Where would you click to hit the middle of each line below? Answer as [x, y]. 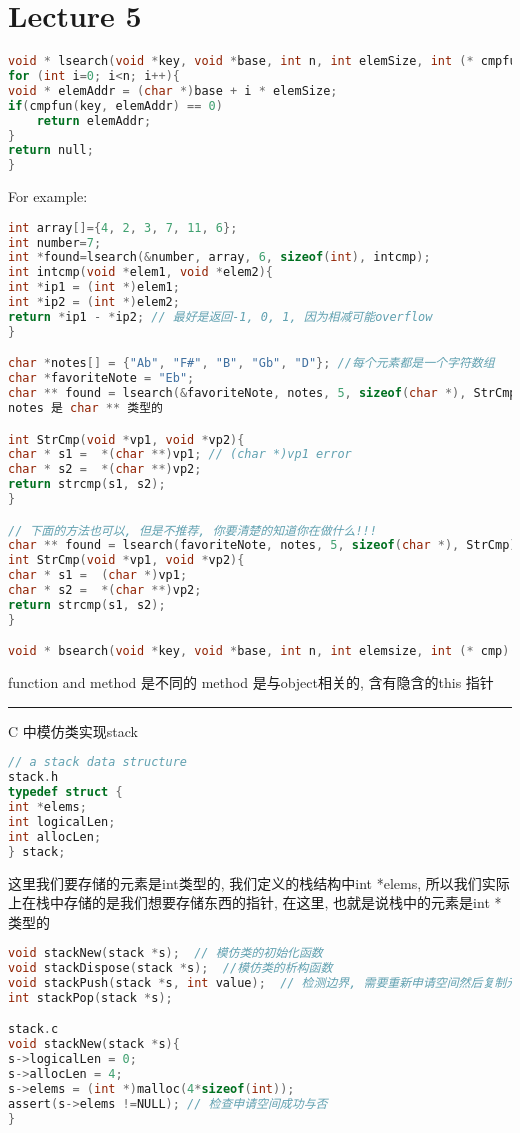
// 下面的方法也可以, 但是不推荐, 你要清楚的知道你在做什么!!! [192, 530]
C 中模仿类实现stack [73, 730]
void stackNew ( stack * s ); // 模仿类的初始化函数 [165, 953]
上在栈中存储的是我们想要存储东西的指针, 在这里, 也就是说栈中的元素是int [249, 902]
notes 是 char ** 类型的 [85, 408]
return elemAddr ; [94, 120]
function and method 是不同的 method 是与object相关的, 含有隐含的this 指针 [251, 682]
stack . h [33, 777]
